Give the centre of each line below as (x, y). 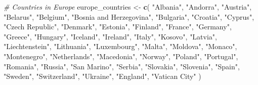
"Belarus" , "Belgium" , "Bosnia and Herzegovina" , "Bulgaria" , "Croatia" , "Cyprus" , (129, 16)
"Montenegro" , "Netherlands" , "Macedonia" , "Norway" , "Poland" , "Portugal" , (121, 56)
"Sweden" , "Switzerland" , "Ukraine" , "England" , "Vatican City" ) (102, 76)
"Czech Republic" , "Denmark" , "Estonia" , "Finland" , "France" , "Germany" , (118, 27)
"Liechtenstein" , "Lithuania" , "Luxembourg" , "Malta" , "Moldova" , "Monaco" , (120, 46)
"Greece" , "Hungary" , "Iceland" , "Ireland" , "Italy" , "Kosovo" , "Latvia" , (110, 36)
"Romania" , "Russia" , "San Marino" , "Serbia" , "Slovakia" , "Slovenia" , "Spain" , (122, 66)
